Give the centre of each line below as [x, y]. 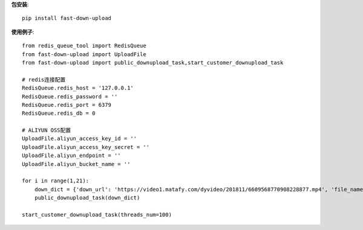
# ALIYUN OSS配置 [47, 130]
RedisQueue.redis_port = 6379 [67, 105]
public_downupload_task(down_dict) [87, 198]
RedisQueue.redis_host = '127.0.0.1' [78, 88]
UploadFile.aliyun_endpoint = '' [71, 156]
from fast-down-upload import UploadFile [84, 54]
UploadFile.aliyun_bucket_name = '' [76, 164]
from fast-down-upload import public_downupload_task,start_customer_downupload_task [153, 62]
